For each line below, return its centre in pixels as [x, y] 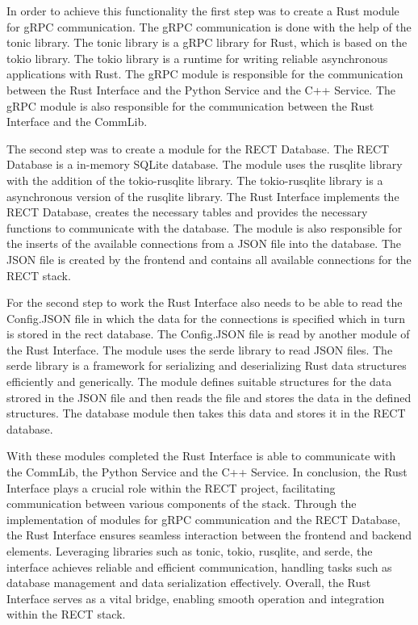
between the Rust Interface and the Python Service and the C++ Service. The [201, 89]
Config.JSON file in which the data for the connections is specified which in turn [206, 318]
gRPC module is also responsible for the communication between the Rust [190, 105]
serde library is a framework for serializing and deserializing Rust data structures [207, 365]
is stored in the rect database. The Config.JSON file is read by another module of [208, 334]
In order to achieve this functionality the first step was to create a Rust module [203, 10]
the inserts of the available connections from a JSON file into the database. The [204, 243]
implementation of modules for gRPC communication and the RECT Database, [204, 519]
